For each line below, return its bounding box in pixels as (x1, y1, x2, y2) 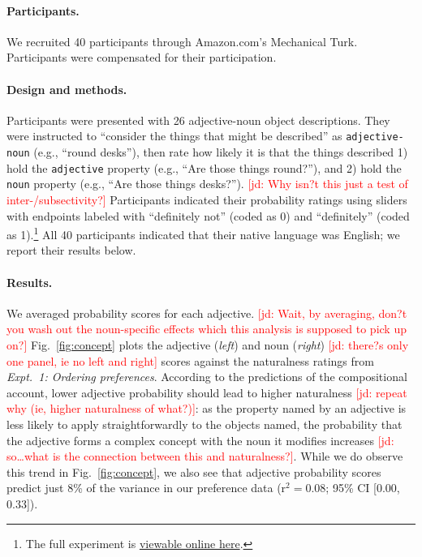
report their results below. (6, 242, 136, 259)
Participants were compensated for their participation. (6, 49, 277, 66)
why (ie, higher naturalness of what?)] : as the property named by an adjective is (6, 400, 407, 417)
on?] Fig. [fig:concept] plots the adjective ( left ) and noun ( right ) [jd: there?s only (6, 336, 409, 353)
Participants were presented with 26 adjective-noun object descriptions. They (6, 111, 390, 128)
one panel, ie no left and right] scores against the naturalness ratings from (6, 352, 374, 369)
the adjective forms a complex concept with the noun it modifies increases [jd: (6, 431, 394, 448)
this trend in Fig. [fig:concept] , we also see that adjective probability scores (6, 463, 381, 480)
